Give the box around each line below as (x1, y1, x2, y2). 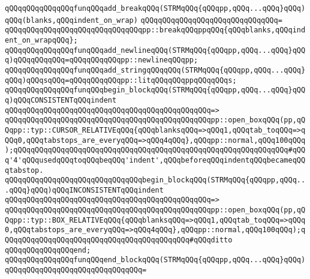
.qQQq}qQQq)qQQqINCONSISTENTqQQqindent (5, 185, 164, 194)
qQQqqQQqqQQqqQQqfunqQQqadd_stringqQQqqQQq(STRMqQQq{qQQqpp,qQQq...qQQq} (5, 65, 306, 74)
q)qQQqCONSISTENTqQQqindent (5, 95, 117, 104)
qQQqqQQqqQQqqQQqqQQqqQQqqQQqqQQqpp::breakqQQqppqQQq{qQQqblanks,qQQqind (5, 26, 306, 35)
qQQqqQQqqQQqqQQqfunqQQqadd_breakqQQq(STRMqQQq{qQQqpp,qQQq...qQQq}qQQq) (5, 4, 306, 13)
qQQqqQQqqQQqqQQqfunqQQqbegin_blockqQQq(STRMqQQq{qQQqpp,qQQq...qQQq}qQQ (5, 86, 306, 95)
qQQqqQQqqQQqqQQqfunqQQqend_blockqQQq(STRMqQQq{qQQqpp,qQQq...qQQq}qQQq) (5, 256, 306, 265)
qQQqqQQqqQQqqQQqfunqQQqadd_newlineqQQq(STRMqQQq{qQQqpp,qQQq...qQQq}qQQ (5, 46, 306, 55)
